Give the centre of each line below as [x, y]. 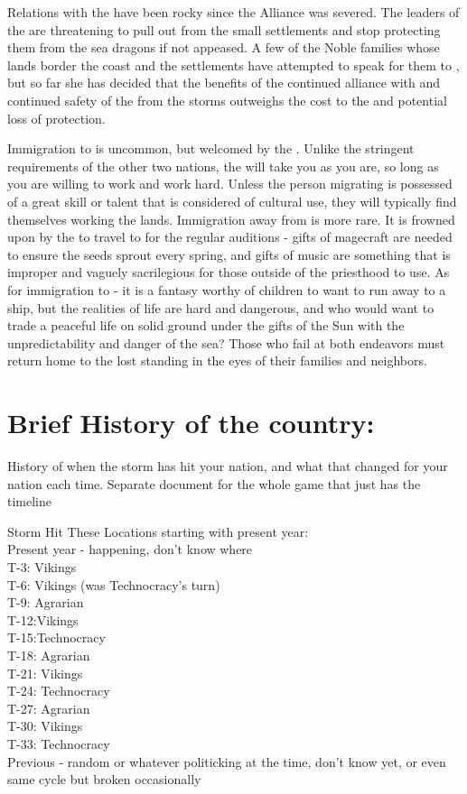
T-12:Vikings [43, 619]
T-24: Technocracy [59, 691]
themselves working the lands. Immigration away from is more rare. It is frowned [231, 219]
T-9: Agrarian [46, 602]
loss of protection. [56, 118]
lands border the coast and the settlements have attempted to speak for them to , [233, 65]
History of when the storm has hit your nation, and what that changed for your [228, 466]
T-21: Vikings [45, 673]
